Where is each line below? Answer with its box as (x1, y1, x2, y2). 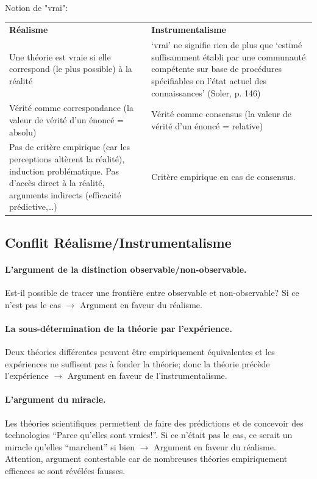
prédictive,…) (9, 200, 57, 213)
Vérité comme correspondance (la (9, 101, 134, 114)
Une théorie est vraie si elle (9, 50, 111, 63)
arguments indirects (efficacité (9, 188, 121, 201)
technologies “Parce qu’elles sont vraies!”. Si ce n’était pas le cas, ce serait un (5, 428, 293, 441)
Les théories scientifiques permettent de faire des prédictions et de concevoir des (5, 416, 304, 429)
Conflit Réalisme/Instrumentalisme (5, 232, 232, 251)
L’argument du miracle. (5, 393, 106, 406)
